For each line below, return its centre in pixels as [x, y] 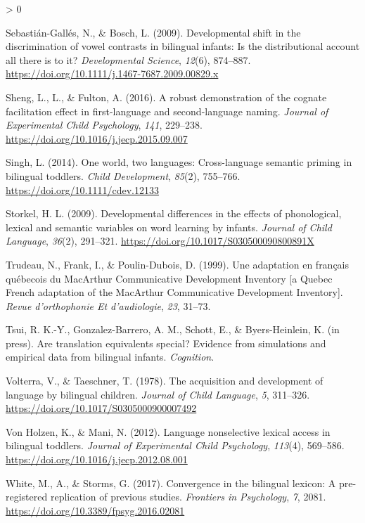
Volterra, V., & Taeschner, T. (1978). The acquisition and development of [165, 381]
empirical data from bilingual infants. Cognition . [110, 357]
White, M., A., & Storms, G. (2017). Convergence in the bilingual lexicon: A [171, 483]
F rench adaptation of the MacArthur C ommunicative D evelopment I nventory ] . [174, 292]
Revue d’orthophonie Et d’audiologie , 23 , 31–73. [108, 305]
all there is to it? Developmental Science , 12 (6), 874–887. [128, 59]
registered [27, 497]
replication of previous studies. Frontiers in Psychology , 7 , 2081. [188, 497]
